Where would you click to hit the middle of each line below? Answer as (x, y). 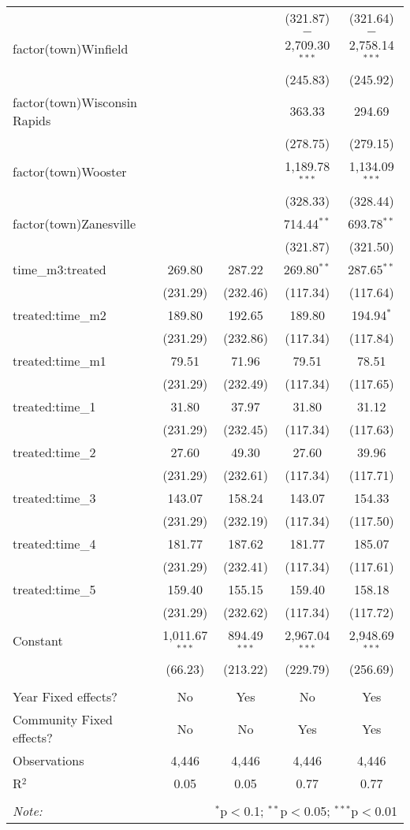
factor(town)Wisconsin (75, 102)
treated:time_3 (54, 497)
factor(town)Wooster (70, 172)
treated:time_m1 (60, 360)
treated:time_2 (54, 452)
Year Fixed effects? (65, 697)
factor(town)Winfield (71, 48)
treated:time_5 (54, 589)
